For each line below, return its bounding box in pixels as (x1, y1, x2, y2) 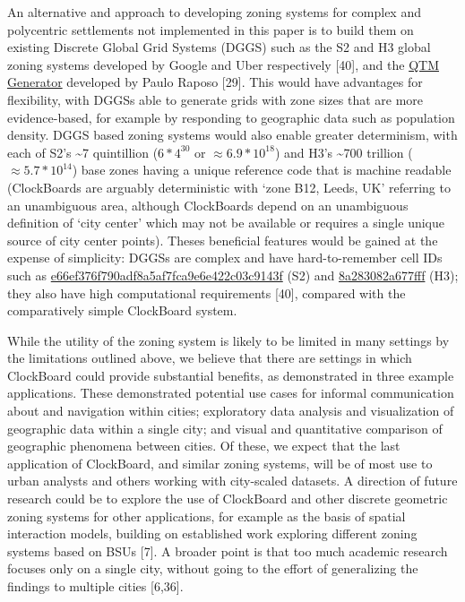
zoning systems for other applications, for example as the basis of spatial (7, 506, 406, 525)
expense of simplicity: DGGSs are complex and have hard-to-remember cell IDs (7, 248, 443, 267)
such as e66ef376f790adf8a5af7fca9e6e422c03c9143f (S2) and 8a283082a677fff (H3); (7, 265, 459, 284)
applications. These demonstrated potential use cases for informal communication (7, 383, 454, 402)
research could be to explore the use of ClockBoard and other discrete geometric (7, 489, 448, 508)
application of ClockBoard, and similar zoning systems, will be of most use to (7, 453, 433, 472)
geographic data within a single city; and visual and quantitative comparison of (7, 418, 443, 437)
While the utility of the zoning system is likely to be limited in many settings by (7, 331, 450, 349)
